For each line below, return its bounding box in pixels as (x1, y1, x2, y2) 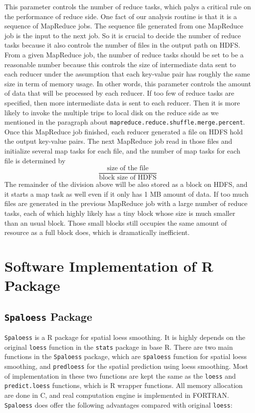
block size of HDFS (99, 174, 157, 181)
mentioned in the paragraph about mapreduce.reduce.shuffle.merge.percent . (4, 117, 245, 127)
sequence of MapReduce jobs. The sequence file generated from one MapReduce (4, 21, 243, 31)
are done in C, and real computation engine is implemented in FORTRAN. (4, 390, 229, 400)
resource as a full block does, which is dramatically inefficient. (4, 227, 190, 237)
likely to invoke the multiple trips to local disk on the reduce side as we (4, 107, 219, 117)
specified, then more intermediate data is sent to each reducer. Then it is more (4, 97, 240, 107)
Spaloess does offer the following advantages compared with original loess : (4, 399, 232, 410)
